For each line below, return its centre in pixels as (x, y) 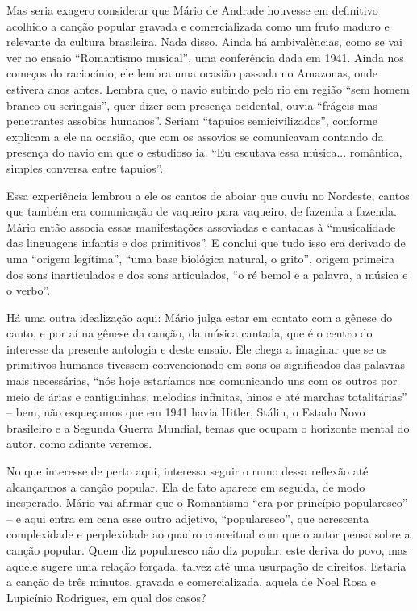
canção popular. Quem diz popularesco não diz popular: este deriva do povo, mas (207, 550)
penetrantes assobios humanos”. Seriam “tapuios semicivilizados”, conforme (192, 121)
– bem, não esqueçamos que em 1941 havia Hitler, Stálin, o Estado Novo (186, 412)
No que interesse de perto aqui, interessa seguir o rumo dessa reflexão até (188, 471)
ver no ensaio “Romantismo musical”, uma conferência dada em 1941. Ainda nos (205, 57)
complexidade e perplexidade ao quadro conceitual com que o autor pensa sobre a (208, 534)
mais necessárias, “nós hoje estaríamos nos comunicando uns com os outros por (202, 381)
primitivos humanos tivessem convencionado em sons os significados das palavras (206, 364)
